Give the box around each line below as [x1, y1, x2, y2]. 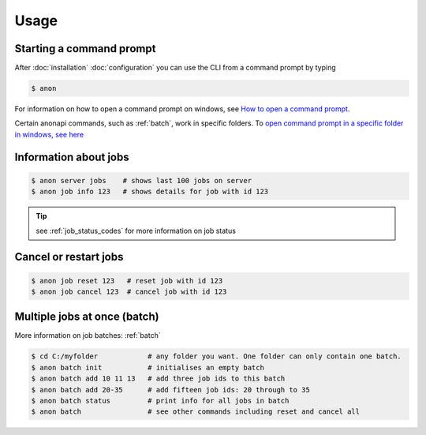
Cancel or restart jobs [14, 250, 124, 264]
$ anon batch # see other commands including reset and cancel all [31, 407, 361, 416]
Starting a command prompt [14, 42, 156, 55]
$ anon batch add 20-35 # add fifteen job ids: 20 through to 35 [31, 385, 311, 394]
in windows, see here [14, 129, 84, 139]
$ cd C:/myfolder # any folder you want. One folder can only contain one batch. [31, 352, 402, 361]
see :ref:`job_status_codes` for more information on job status [35, 226, 237, 235]
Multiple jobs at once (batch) [14, 310, 159, 324]
